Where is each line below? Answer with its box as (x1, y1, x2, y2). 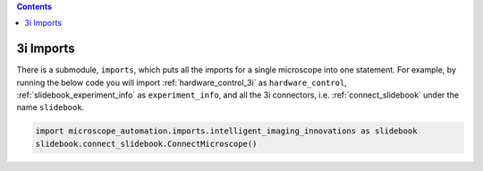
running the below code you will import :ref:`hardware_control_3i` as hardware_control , (16, 77, 348, 88)
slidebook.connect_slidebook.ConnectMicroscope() (35, 139, 258, 149)
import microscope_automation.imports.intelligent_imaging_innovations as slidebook (35, 126, 418, 136)
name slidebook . (16, 102, 85, 113)
